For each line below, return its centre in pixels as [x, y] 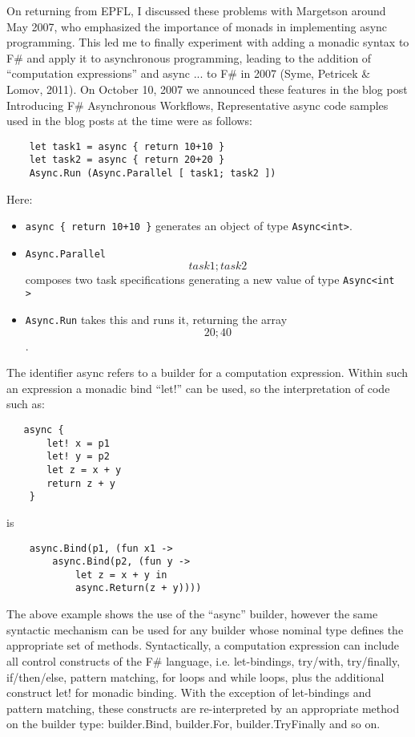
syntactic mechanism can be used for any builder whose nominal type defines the [205, 629]
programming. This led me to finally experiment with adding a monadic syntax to [208, 42]
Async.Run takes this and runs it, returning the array [156, 319]
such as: [26, 404]
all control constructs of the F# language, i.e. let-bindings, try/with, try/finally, [203, 660]
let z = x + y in [121, 575]
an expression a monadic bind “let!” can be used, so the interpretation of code [198, 388]
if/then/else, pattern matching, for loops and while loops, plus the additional [195, 676]
